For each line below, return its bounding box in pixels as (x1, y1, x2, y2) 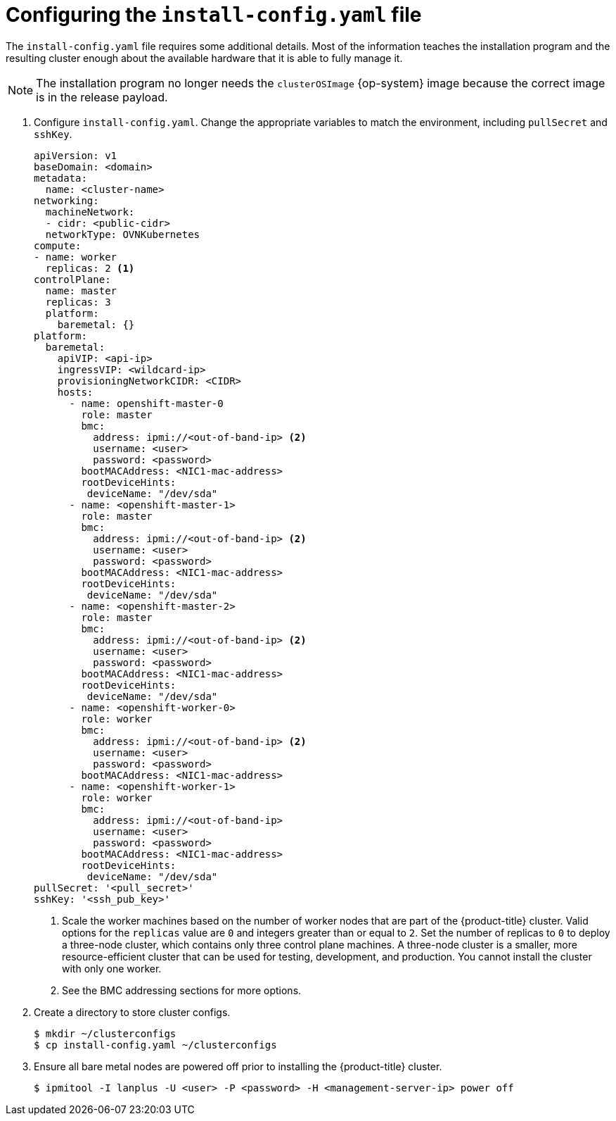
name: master (45, 284, 117, 296)
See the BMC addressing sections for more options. (62, 984, 302, 996)
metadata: (34, 172, 87, 184)
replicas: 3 (45, 296, 111, 308)
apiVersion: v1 (34, 149, 117, 161)
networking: (34, 194, 99, 206)
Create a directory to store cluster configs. (34, 1006, 231, 1018)
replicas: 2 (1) (45, 262, 135, 274)
